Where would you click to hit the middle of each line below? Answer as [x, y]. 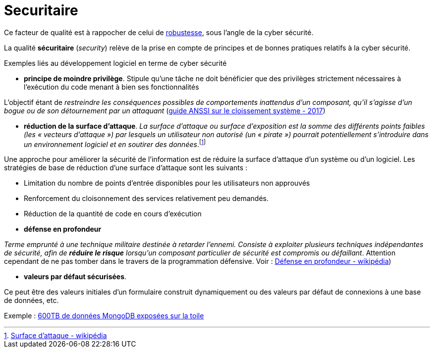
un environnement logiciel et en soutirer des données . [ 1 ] [115, 143]
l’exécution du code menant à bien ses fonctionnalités [111, 87]
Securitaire [41, 10]
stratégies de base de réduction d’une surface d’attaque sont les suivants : [126, 168]
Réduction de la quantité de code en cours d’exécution [113, 214]
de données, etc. [31, 301]
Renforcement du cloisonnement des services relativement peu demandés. [146, 199]
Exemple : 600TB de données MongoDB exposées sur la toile [104, 316]
